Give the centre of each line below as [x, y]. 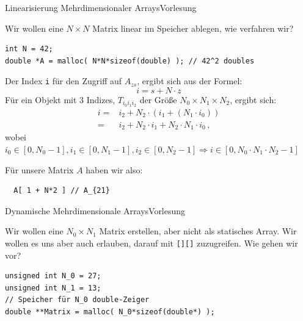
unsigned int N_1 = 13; [53, 288]
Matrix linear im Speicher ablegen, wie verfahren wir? [193, 28]
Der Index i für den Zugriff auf [64, 81]
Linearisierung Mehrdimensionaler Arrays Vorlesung [101, 7]
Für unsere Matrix [39, 169]
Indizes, [101, 100]
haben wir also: [114, 169]
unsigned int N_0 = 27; [53, 276]
